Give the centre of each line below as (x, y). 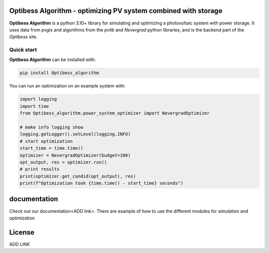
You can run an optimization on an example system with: (67, 86)
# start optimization (46, 141)
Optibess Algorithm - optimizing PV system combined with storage (116, 11)
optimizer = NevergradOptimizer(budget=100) (75, 155)
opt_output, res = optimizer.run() (63, 162)
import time (34, 106)
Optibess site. (23, 37)
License (22, 232)
